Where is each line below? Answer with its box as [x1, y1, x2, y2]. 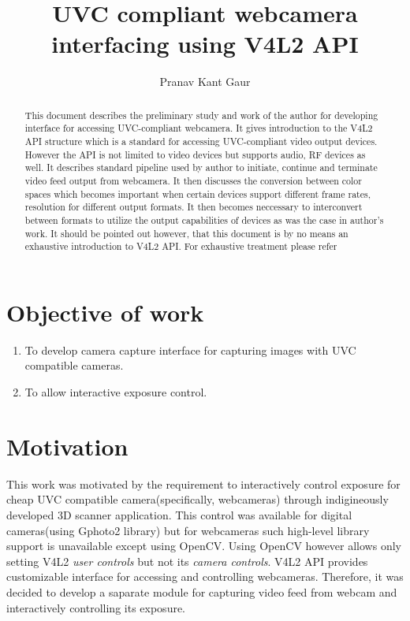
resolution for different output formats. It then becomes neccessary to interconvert [24, 200, 363, 214]
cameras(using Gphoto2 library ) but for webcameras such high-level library [6, 522, 370, 538]
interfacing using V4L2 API [51, 28, 359, 60]
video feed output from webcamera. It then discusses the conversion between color [24, 173, 362, 187]
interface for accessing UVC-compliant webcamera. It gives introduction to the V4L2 [24, 121, 373, 135]
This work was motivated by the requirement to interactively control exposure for [6, 475, 401, 492]
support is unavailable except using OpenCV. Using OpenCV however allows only [6, 537, 401, 554]
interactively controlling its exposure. [6, 599, 186, 615]
